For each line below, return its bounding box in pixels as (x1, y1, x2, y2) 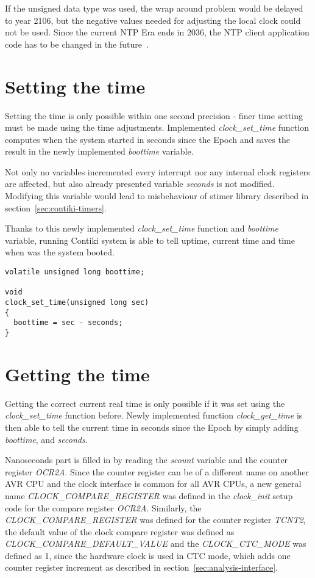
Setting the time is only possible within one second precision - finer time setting (5, 109, 303, 122)
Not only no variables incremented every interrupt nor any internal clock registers (5, 165, 310, 178)
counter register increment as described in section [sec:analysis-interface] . (5, 561, 278, 574)
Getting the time (5, 361, 150, 386)
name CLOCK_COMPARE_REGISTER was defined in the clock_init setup (5, 489, 293, 502)
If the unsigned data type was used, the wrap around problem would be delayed (5, 2, 303, 14)
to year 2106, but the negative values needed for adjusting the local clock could (5, 13, 301, 26)
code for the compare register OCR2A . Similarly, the (5, 501, 202, 514)
